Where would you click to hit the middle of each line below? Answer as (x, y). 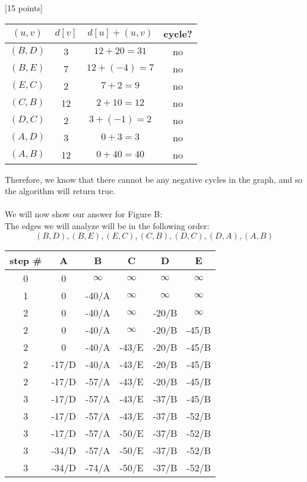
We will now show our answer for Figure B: (84, 214)
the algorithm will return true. (60, 191)
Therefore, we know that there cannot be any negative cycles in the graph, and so (154, 179)
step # (26, 260)
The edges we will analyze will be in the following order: (107, 225)
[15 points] (24, 8)
